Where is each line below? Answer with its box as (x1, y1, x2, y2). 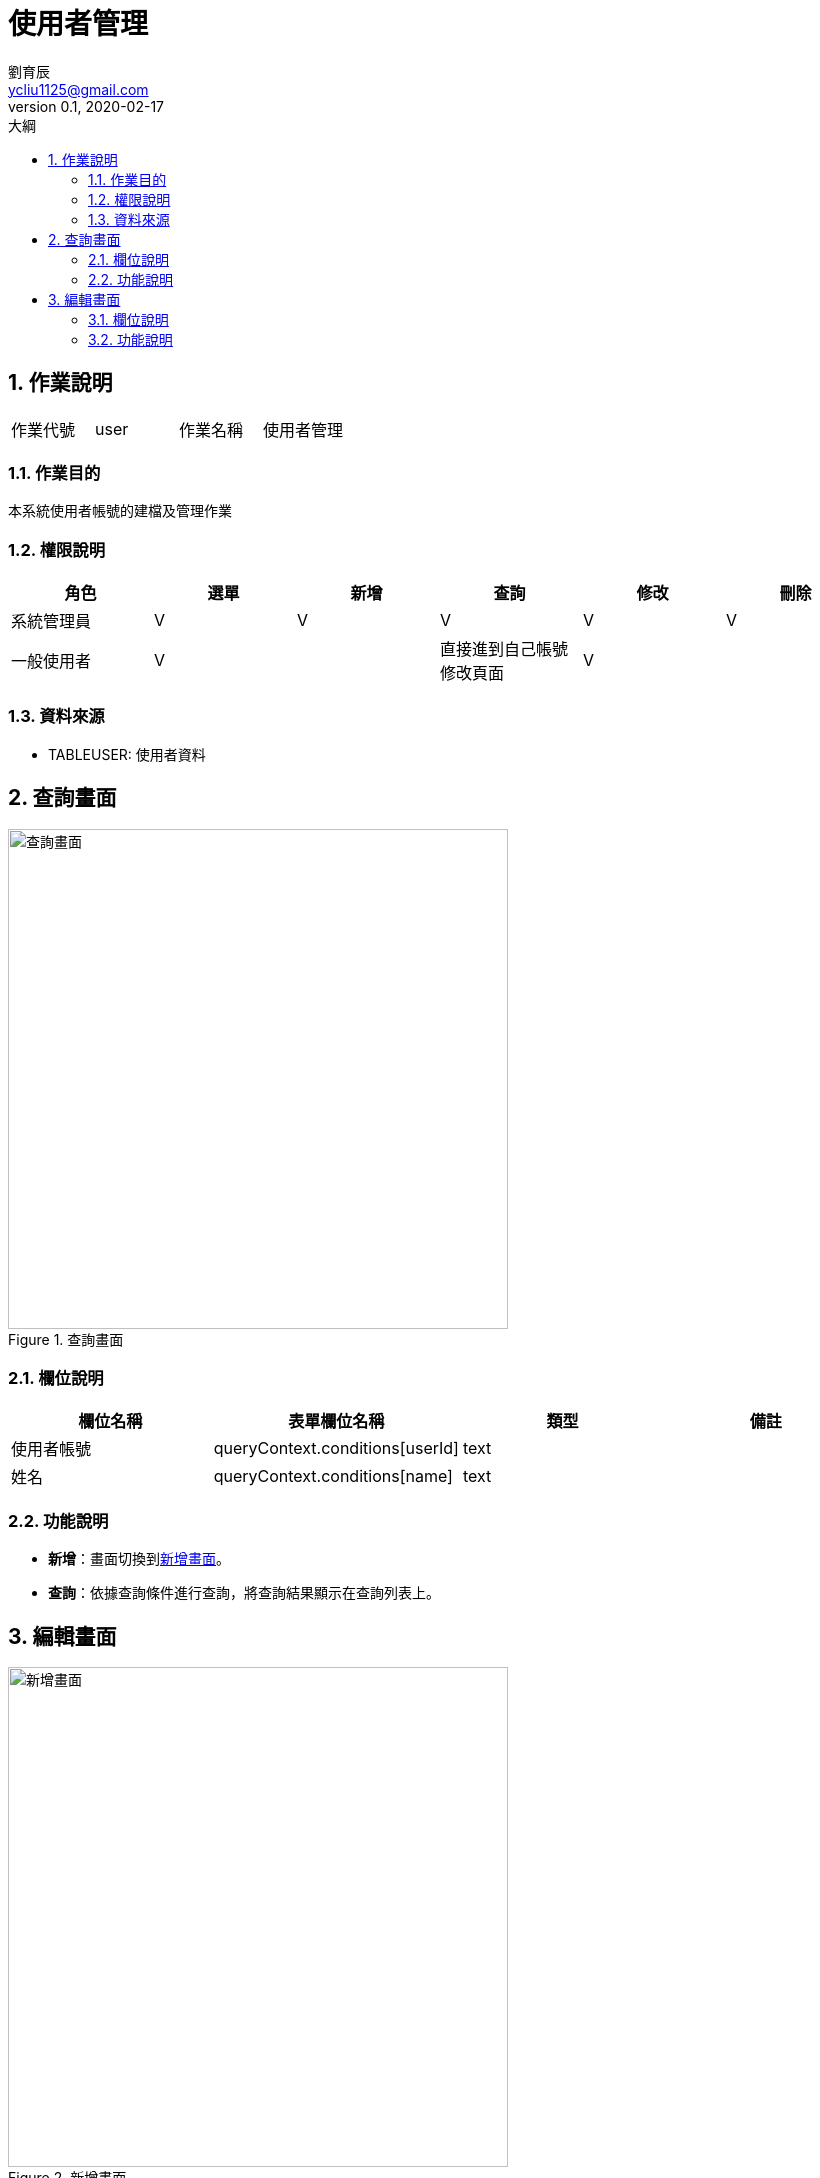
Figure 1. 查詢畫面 (8, 1330, 124, 1348)
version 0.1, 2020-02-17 (8, 97, 164, 115)
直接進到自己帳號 (439, 639, 568, 660)
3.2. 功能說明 (88, 330, 173, 348)
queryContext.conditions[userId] (213, 1438, 459, 1459)
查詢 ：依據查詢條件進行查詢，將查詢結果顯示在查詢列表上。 (48, 1584, 440, 1602)
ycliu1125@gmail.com (8, 80, 149, 98)
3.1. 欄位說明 (88, 310, 169, 328)
